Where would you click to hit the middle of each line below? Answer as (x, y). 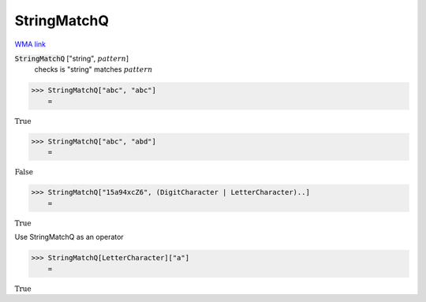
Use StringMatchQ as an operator (69, 237)
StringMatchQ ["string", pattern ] (72, 58)
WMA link (30, 44)
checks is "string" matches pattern (93, 69)
